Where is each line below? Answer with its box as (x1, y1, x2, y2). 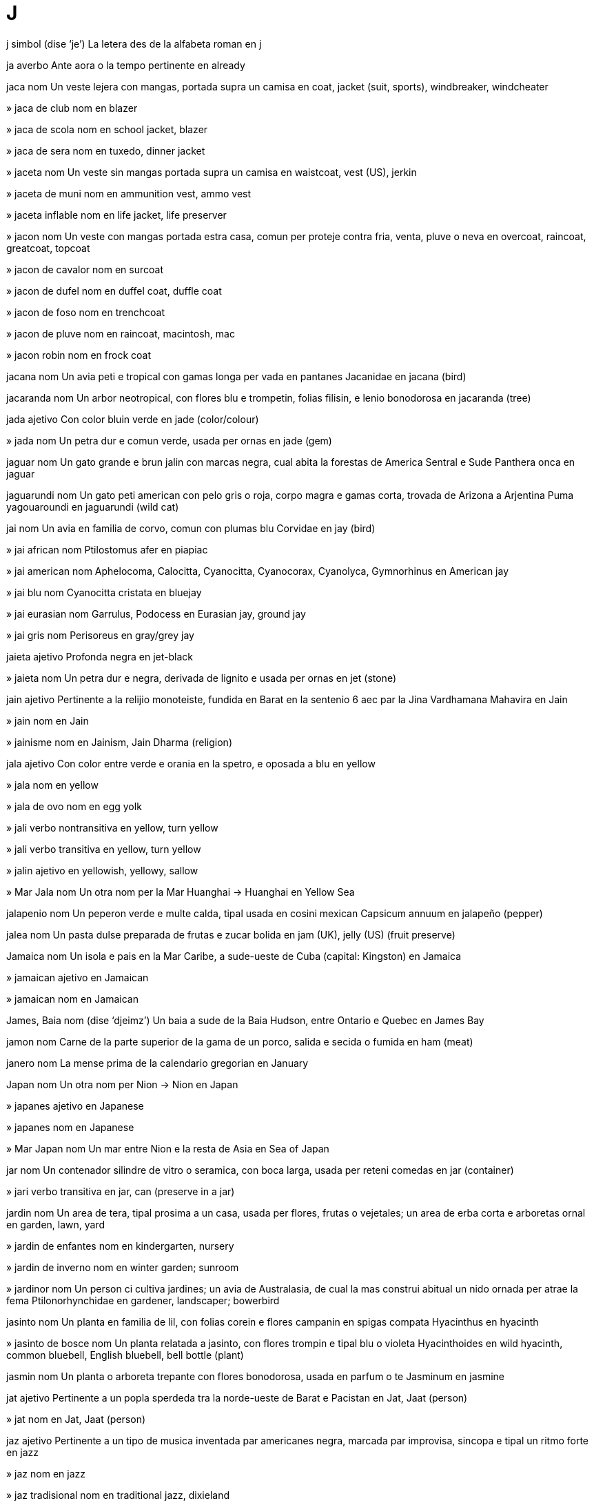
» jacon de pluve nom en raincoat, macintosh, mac (6, 327, 235, 340)
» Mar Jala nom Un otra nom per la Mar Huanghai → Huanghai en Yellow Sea (6, 885, 355, 898)
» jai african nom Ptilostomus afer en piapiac (6, 543, 208, 556)
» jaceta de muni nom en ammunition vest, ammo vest (6, 187, 252, 199)
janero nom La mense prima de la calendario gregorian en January (6, 1057, 309, 1069)
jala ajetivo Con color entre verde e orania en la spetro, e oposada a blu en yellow (6, 757, 376, 769)
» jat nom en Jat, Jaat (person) (6, 1413, 146, 1425)
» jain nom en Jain (6, 714, 89, 727)
